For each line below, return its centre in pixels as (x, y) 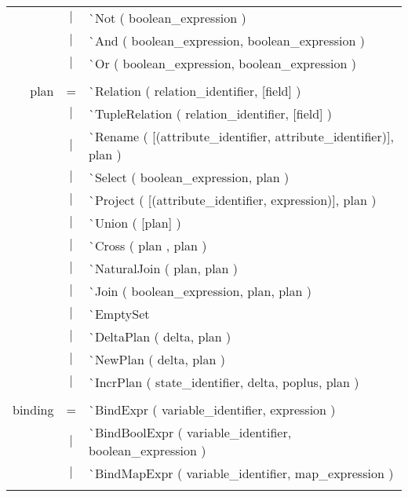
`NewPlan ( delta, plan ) (157, 359)
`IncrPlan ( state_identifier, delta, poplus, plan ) (224, 382)
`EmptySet (119, 314)
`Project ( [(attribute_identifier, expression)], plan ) (232, 200)
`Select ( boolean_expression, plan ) (189, 177)
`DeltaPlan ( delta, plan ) (160, 336)
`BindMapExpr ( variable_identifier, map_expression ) (241, 473)
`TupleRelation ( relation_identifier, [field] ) (210, 113)
